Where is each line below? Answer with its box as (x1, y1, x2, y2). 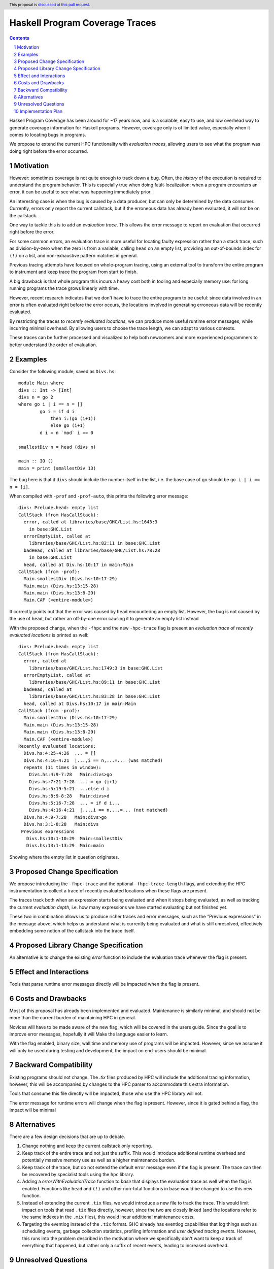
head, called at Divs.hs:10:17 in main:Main (23, 700, 136, 707)
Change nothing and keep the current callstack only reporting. (22, 1143, 152, 1149)
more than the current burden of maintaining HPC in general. (9, 1015, 136, 1021)
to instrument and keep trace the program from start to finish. (9, 269, 138, 275)
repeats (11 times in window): (23, 764, 101, 771)
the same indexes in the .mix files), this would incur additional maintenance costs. (22, 1214, 195, 1220)
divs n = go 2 (18, 394, 53, 400)
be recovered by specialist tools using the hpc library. (22, 1172, 134, 1177)
